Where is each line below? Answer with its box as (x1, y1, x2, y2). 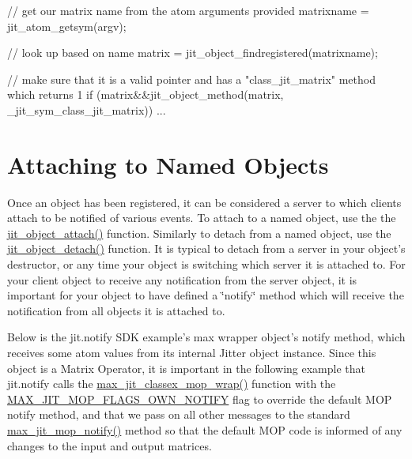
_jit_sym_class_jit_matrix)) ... (7, 101, 166, 118)
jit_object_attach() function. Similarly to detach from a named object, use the (7, 224, 391, 241)
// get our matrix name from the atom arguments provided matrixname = (7, 2, 369, 18)
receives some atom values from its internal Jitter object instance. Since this (7, 344, 376, 361)
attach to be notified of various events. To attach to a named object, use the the (7, 209, 396, 226)
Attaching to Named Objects (7, 148, 329, 180)
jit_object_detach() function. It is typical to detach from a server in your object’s (7, 240, 406, 257)
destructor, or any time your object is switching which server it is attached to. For (7, 256, 406, 273)
